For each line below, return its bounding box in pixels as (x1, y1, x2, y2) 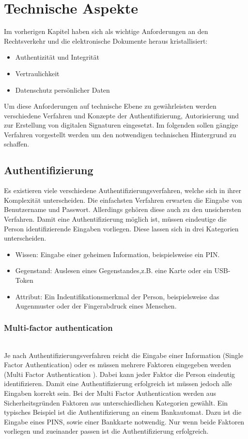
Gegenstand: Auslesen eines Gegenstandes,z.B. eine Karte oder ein (15, 265, 212, 276)
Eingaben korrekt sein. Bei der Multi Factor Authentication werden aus (4, 388, 217, 398)
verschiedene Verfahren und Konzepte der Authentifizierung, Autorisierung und (4, 110, 239, 120)
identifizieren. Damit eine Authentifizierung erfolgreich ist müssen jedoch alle (4, 378, 232, 389)
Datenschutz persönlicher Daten (15, 84, 110, 95)
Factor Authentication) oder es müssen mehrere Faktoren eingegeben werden (4, 359, 232, 370)
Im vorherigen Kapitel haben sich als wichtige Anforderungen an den (4, 26, 208, 36)
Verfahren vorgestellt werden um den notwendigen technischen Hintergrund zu (4, 129, 236, 139)
